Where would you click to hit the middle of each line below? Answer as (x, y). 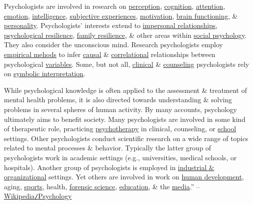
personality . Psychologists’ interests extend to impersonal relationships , (111, 25)
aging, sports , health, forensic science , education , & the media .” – (102, 186)
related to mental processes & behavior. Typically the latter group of (108, 148)
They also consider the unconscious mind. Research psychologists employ (114, 44)
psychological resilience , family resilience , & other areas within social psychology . (125, 35)
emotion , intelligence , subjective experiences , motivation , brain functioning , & (121, 15)
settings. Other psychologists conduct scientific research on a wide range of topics (126, 138)
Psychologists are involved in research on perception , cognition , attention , (115, 6)
